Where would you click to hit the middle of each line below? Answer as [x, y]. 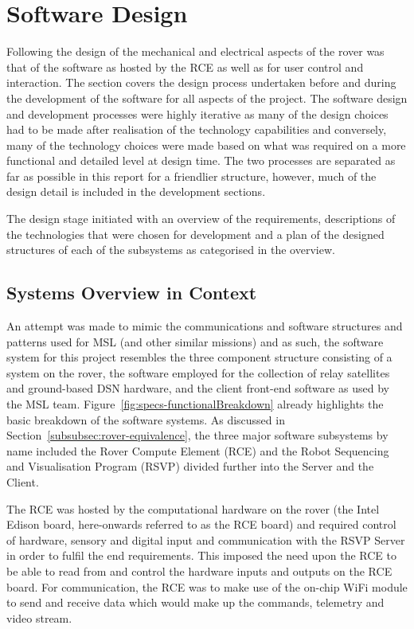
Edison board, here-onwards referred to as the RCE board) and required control [201, 524]
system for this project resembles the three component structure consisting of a [199, 357]
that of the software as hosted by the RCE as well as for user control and [185, 66]
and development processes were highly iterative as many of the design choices [197, 113]
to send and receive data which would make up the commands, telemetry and [195, 602]
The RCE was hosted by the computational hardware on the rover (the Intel [193, 508]
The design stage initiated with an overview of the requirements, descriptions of [201, 219]
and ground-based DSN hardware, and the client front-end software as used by [198, 388]
